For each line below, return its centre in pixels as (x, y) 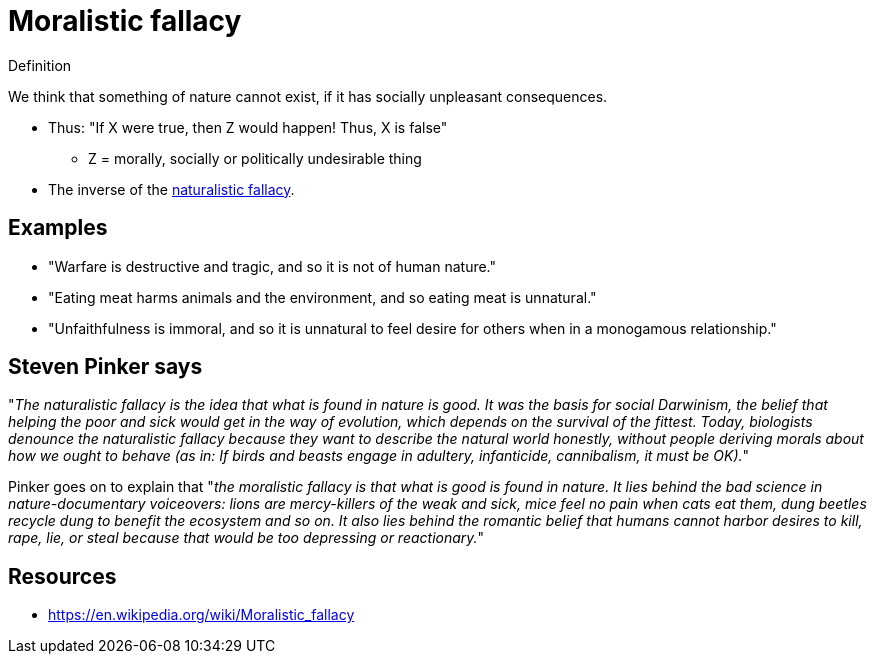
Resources (62, 576)
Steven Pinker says (105, 367)
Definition (40, 65)
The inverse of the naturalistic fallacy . (171, 189)
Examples (58, 228)
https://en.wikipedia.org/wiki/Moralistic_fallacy (201, 615)
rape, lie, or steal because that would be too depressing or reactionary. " (246, 538)
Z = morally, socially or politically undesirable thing (255, 158)
